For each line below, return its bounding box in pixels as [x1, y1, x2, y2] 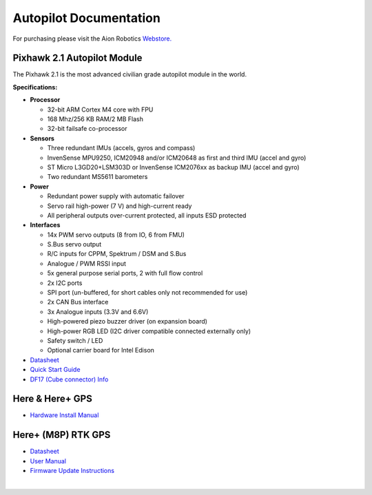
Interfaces [30, 221, 61, 229]
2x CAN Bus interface [47, 298, 109, 306]
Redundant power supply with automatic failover [47, 192, 185, 200]
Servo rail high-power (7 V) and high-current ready [47, 202, 192, 210]
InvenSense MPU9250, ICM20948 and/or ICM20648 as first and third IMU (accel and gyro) [47, 154, 307, 162]
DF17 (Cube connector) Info [30, 375, 109, 383]
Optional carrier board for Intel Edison [47, 346, 155, 355]
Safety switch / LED [47, 337, 103, 344]
